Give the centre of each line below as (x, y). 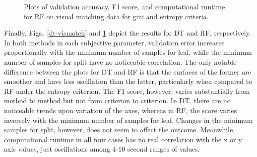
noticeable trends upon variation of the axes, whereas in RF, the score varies (121, 110)
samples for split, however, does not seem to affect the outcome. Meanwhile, (120, 130)
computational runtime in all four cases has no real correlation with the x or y (123, 139)
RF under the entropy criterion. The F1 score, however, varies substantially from (127, 91)
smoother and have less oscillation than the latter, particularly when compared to (128, 81)
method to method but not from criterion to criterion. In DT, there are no (117, 100)
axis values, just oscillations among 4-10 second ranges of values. (102, 149)
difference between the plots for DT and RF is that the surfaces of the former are (128, 71)
